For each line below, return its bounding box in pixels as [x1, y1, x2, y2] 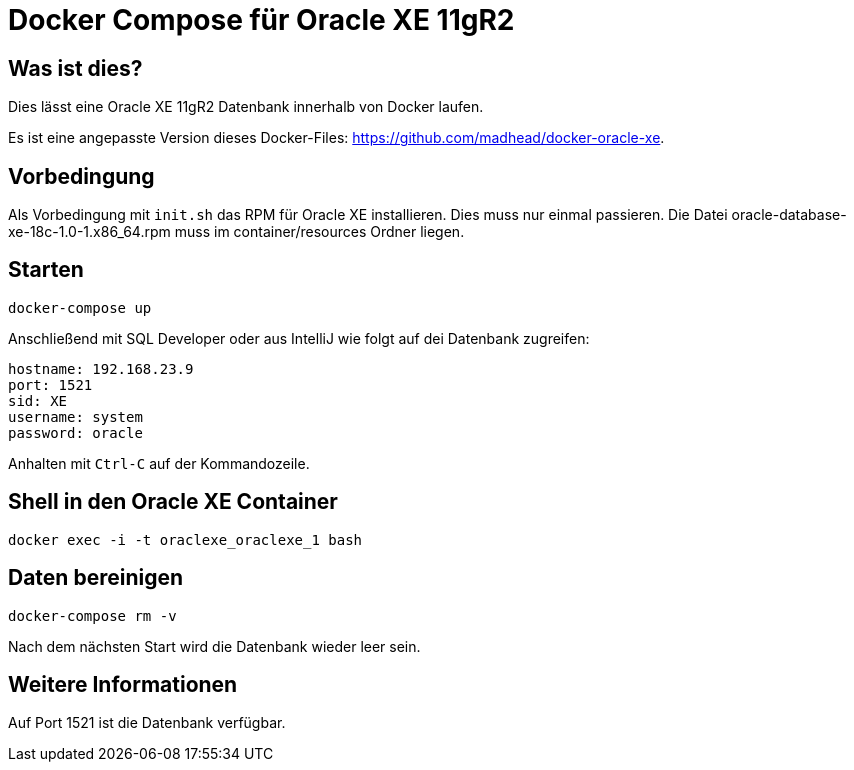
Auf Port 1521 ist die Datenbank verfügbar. [8, 714, 286, 732]
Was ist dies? [8, 55, 143, 81]
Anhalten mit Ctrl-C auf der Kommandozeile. [8, 454, 310, 472]
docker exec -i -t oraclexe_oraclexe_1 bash [8, 531, 363, 548]
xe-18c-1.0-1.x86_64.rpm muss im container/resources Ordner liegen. [8, 223, 465, 241]
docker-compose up [8, 299, 152, 316]
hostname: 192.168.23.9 [8, 360, 194, 377]
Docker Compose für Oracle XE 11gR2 [8, 3, 515, 37]
